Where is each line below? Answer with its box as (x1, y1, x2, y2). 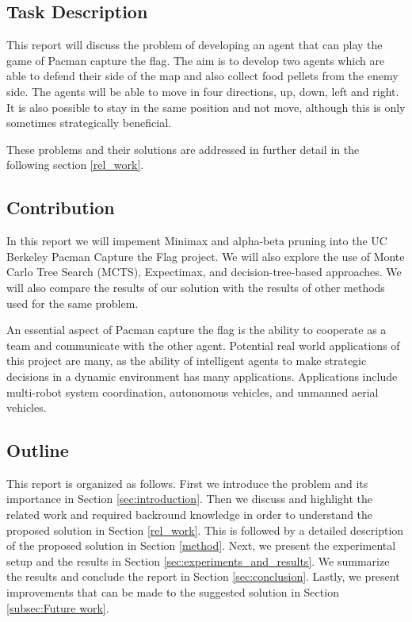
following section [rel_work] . (6, 156, 144, 173)
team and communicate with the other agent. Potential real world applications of (6, 336, 400, 353)
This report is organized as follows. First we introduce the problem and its (6, 474, 368, 491)
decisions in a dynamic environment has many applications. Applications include (6, 367, 398, 384)
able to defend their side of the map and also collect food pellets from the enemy (6, 67, 399, 84)
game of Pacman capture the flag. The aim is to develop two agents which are (6, 52, 385, 68)
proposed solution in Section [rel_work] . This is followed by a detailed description (6, 521, 404, 538)
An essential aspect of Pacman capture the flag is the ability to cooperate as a (6, 321, 387, 338)
